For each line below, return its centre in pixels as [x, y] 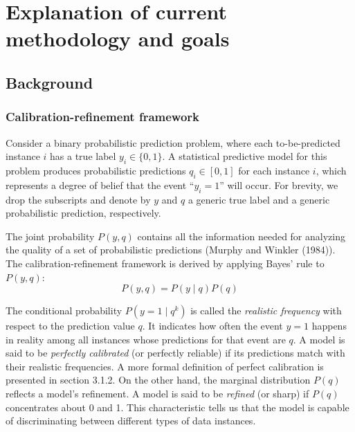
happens [329, 326]
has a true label [83, 156]
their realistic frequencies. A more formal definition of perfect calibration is [165, 366]
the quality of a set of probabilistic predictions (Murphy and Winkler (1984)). [171, 250]
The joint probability [50, 236]
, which [331, 170]
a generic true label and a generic [259, 199]
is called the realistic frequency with [266, 310]
